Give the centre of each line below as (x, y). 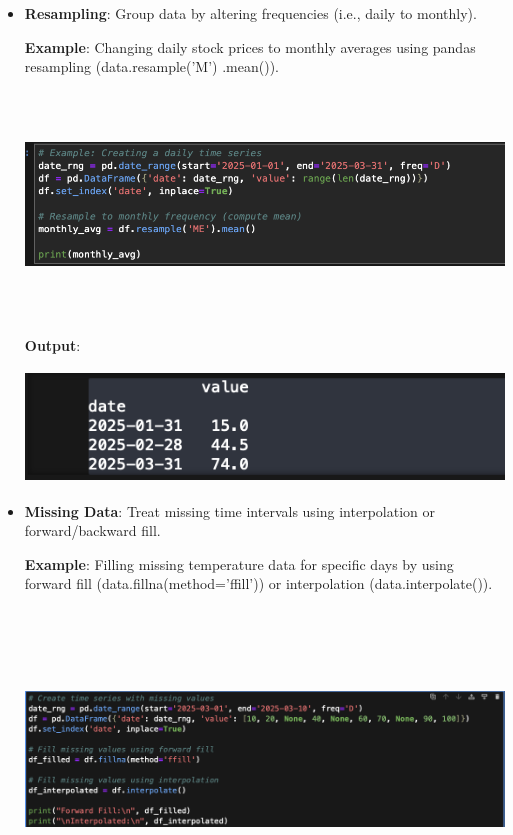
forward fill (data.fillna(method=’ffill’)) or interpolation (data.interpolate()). (258, 583)
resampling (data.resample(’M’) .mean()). (151, 66)
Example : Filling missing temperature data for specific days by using (239, 563)
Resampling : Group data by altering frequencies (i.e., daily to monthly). (250, 13)
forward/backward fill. (92, 530)
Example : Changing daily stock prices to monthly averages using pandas (250, 46)
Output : (52, 345)
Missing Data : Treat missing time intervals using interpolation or (229, 510)
